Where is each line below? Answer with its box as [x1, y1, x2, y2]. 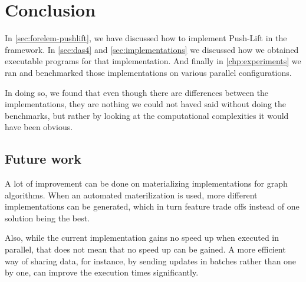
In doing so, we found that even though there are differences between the [5, 86, 269, 98]
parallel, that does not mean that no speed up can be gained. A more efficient [5, 243, 286, 256]
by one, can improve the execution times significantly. [5, 266, 199, 278]
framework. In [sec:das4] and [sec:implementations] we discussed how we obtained [5, 43, 299, 55]
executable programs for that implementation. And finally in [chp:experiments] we [5, 55, 301, 67]
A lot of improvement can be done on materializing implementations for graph [5, 177, 288, 190]
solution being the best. [5, 211, 90, 224]
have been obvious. [5, 121, 73, 133]
